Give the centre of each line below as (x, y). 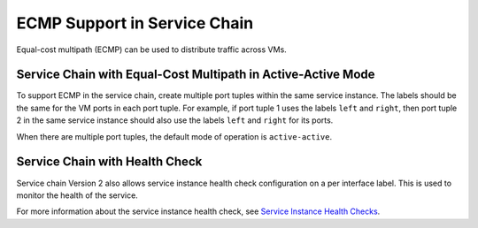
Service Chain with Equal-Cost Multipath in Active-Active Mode (196, 75)
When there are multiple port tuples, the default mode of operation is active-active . (174, 136)
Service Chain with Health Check (109, 162)
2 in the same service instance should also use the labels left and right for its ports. (175, 120)
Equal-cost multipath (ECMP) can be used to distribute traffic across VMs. (151, 49)
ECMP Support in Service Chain (135, 23)
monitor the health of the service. (77, 195)
